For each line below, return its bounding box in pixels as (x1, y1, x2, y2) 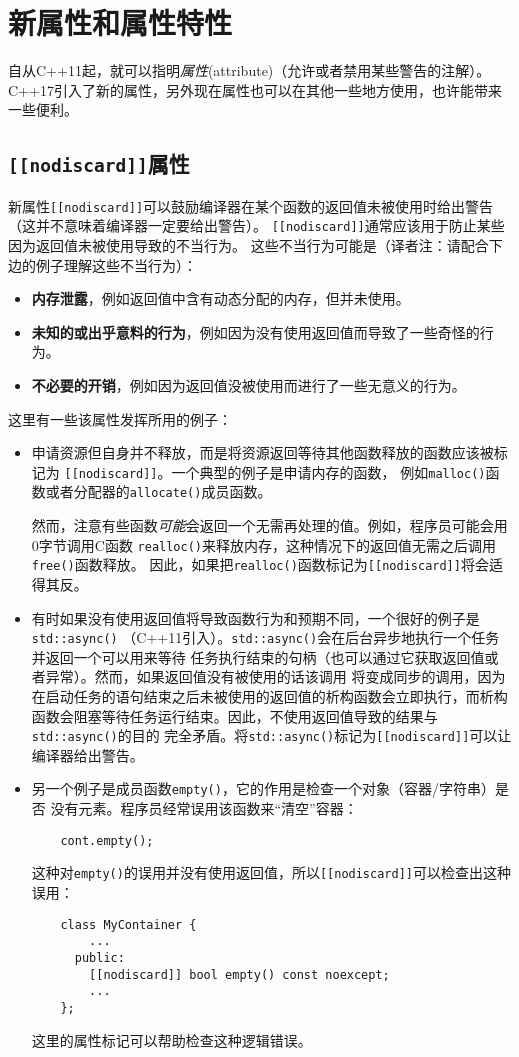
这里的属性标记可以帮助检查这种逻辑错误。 (31, 1029, 312, 1050)
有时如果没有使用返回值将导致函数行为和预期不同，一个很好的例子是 (31, 607, 480, 628)
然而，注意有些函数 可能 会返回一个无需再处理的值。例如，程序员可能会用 (31, 515, 508, 536)
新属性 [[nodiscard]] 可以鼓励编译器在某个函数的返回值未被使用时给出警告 (8, 195, 494, 216)
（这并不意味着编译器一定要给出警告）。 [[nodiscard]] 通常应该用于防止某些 (8, 215, 505, 236)
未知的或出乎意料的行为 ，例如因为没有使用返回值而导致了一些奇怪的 (31, 321, 480, 342)
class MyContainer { (60, 917, 197, 932)
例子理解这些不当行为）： (35, 254, 197, 275)
